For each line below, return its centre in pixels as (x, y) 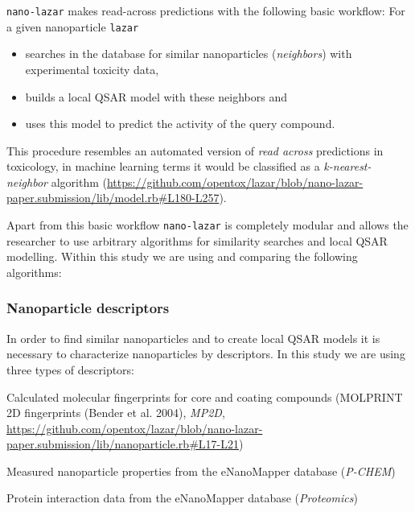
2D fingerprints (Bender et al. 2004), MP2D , (116, 413)
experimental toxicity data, (92, 69)
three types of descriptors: (71, 369)
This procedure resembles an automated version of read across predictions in (195, 150)
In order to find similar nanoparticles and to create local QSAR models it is (193, 338)
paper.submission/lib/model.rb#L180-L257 (113, 198)
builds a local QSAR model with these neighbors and (156, 96)
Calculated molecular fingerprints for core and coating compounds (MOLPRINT (205, 396)
